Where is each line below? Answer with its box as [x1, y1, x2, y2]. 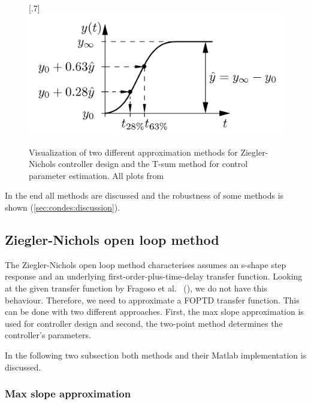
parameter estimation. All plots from [29, 169, 164, 181]
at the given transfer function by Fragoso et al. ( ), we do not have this [5, 282, 267, 294]
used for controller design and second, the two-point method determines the [5, 317, 283, 329]
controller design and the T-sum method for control [58, 157, 248, 170]
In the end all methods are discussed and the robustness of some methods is [5, 189, 284, 202]
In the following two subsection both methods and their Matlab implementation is [5, 349, 307, 361]
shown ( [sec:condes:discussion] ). [5, 201, 120, 214]
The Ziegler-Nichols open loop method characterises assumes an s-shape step [5, 258, 286, 271]
